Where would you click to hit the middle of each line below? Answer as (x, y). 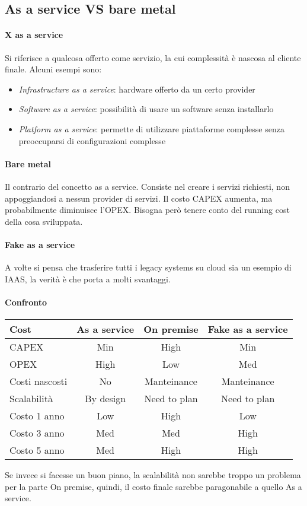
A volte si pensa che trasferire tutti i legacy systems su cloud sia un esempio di (148, 267)
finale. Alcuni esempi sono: (53, 69)
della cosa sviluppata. (44, 221)
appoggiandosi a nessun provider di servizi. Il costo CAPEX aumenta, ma (139, 198)
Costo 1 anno (37, 416)
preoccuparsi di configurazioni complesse (92, 140)
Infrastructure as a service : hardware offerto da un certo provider (137, 89)
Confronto (26, 302)
